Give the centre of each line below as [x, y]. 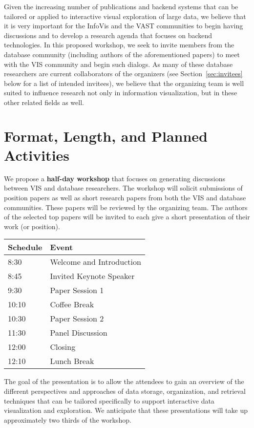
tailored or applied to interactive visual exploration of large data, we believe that [125, 16]
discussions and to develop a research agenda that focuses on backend [108, 35]
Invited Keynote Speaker [92, 276]
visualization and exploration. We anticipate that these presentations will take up [126, 410]
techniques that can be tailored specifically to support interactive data [109, 400]
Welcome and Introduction [95, 262]
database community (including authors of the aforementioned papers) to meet [122, 54]
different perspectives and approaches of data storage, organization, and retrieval [125, 391]
